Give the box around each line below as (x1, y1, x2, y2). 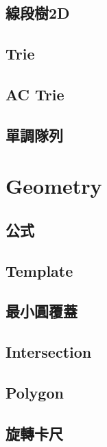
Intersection (5, 341, 92, 363)
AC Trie (5, 83, 64, 104)
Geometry (5, 172, 102, 200)
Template (5, 259, 73, 281)
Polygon (5, 382, 64, 403)
